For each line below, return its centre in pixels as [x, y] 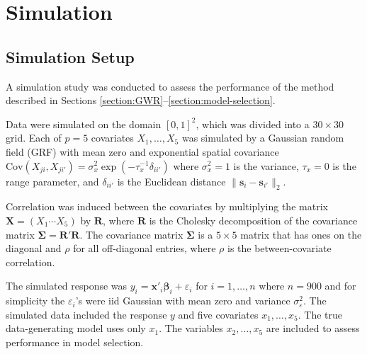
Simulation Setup [70, 56]
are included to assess [313, 328]
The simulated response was [67, 286]
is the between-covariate [279, 248]
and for [340, 286]
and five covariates [218, 314]
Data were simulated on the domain [84, 124]
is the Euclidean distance [171, 181]
